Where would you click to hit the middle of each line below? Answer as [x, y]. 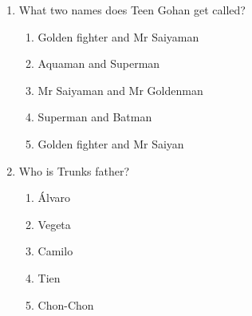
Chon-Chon [66, 304]
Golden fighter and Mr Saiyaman [118, 36]
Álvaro [54, 197]
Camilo [55, 251]
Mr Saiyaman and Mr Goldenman [120, 90]
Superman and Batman [95, 117]
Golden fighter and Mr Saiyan [111, 143]
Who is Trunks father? [74, 170]
